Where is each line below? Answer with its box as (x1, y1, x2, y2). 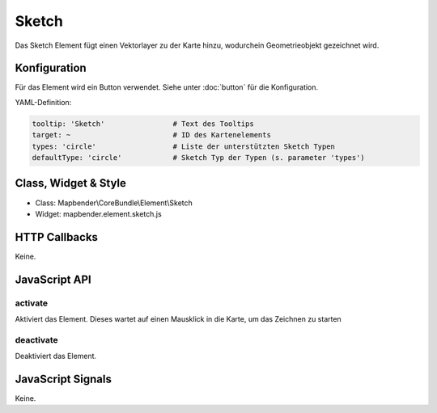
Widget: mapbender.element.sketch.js (35, 209, 162, 218)
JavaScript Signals (15, 372, 112, 386)
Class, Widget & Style (15, 176, 127, 190)
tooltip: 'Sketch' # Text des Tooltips (32, 119, 254, 129)
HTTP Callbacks (15, 230, 99, 244)
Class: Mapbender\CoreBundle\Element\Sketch (35, 198, 193, 208)
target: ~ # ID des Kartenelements (32, 130, 271, 140)
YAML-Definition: (15, 97, 72, 107)
